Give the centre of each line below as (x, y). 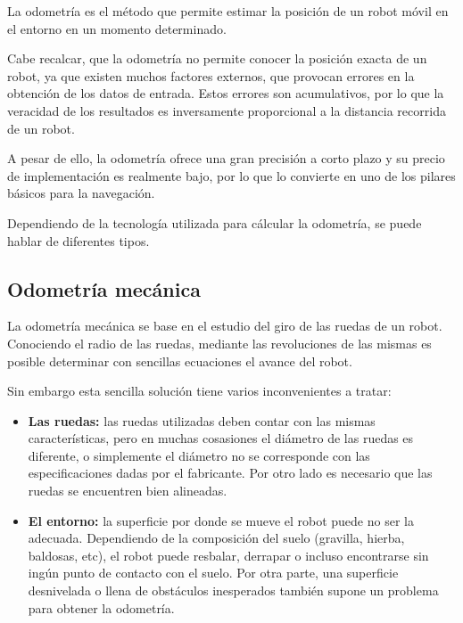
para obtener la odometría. (101, 607)
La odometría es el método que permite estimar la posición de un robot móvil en (228, 11)
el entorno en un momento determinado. (117, 28)
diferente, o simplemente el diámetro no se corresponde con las (199, 455)
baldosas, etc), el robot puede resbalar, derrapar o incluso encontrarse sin (228, 555)
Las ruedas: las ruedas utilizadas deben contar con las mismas (202, 420)
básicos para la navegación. (81, 193)
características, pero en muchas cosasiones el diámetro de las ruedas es (221, 438)
